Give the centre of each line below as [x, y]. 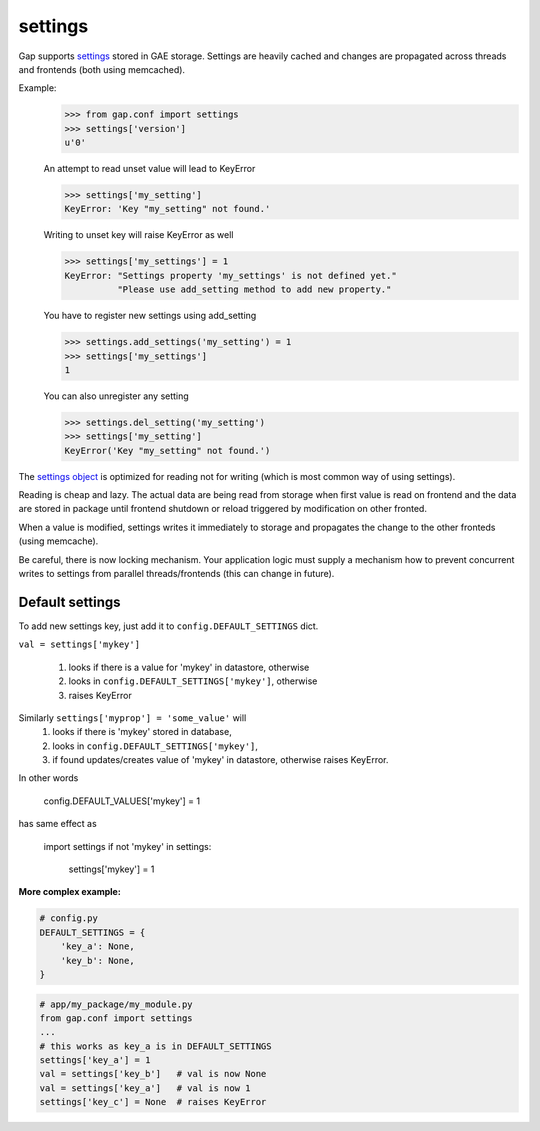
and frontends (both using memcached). [101, 69]
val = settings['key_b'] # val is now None [153, 1074]
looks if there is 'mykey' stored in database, [142, 732]
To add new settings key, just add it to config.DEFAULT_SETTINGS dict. [168, 626]
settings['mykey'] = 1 [111, 869]
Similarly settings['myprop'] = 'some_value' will [132, 717]
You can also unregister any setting [116, 396]
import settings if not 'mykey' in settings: [127, 846]
